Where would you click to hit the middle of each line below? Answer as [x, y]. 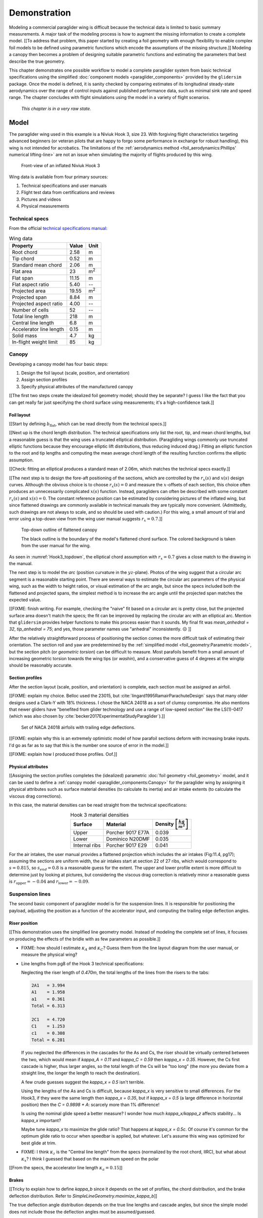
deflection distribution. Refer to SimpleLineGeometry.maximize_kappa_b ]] [83, 1196]
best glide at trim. [39, 1143]
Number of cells [30, 310]
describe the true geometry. [37, 61]
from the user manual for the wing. [56, 546]
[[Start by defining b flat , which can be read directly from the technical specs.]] [88, 424]
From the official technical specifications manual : [58, 228]
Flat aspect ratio [30, 284]
